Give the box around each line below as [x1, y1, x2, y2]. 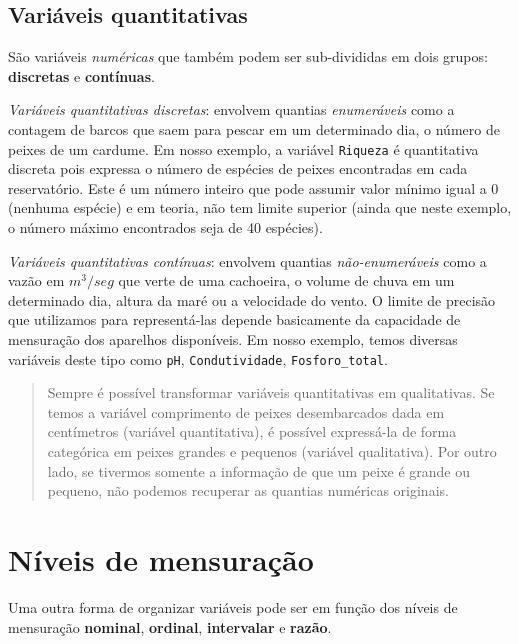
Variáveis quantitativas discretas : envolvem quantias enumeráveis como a [8, 99, 455, 120]
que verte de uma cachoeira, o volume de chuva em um [118, 270, 455, 291]
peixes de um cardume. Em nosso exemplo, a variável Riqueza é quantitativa [8, 138, 479, 159]
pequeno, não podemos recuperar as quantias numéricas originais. [47, 480, 449, 501]
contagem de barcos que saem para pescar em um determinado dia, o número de [8, 118, 500, 139]
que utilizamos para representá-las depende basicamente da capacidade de [8, 309, 461, 330]
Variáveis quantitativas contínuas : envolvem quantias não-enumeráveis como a [8, 250, 487, 271]
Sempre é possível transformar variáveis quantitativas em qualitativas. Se [47, 382, 495, 403]
